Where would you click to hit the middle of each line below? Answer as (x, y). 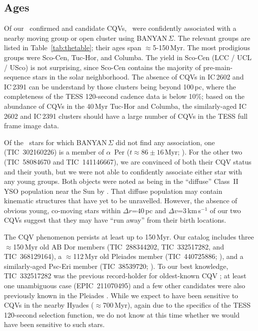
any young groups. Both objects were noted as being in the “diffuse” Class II (121, 181)
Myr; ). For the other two (204, 152)
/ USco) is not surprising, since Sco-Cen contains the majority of (102, 67)
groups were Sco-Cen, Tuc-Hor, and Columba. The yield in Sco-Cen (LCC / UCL (128, 57)
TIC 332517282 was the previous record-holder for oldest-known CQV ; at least (125, 276)
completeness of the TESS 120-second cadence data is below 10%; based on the (124, 96)
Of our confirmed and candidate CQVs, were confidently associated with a (120, 28)
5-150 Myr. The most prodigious (201, 47)
